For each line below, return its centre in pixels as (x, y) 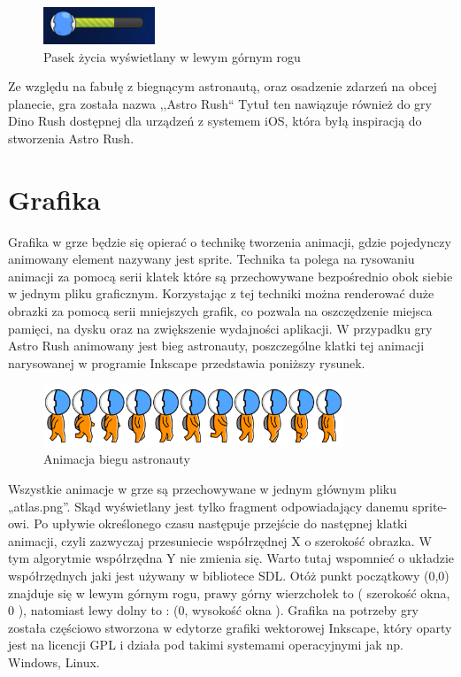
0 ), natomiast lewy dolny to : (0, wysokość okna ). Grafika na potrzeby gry (214, 610)
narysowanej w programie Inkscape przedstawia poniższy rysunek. (187, 362)
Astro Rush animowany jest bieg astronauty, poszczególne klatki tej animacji (216, 346)
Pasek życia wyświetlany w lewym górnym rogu (172, 56)
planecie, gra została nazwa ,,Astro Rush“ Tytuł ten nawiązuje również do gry (220, 103)
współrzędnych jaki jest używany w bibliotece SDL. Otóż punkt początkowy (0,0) (229, 575)
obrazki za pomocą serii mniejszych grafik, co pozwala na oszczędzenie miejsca (220, 311)
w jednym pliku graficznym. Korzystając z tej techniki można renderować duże (221, 293)
